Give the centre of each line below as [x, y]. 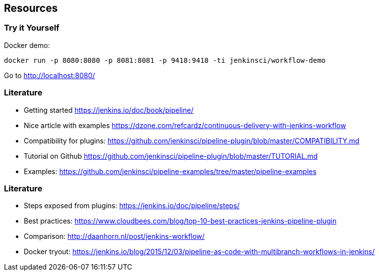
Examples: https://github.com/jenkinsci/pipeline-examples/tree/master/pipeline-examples [170, 171]
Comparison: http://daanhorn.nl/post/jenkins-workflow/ [114, 236]
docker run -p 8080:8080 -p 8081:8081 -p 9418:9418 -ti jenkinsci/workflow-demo [165, 60]
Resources [31, 8]
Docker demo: [27, 45]
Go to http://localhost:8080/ [50, 75]
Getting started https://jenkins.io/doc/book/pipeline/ [109, 110]
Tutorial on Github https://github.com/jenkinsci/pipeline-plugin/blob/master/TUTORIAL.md [171, 156]
